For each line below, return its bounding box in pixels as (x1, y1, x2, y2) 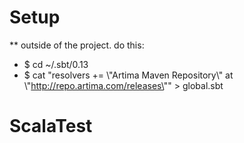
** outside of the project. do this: (9, 39, 145, 51)
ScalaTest (9, 115, 93, 138)
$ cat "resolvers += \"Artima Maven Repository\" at (23, 69, 234, 81)
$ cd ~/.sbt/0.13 (23, 58, 89, 70)
